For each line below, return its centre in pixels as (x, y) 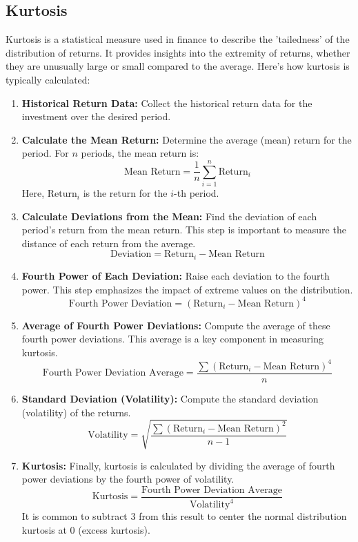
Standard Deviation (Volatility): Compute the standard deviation (170, 398)
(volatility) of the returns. (76, 412)
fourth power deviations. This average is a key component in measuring (172, 339)
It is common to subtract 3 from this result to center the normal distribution (184, 516)
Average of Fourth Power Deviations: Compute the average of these (176, 325)
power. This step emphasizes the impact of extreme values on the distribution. (187, 289)
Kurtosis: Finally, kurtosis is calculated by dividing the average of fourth (178, 465)
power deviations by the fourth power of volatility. (128, 479)
